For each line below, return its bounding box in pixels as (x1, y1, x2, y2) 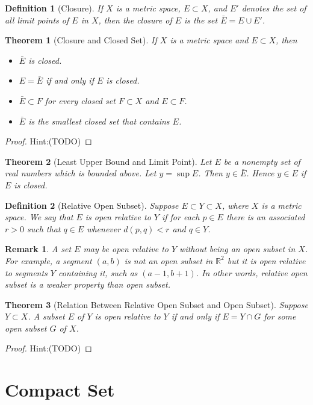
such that (26, 222, 61, 235)
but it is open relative (227, 254, 306, 267)
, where (222, 199, 249, 211)
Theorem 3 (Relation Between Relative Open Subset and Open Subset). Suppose (5, 298, 308, 311)
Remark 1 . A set (5, 243, 72, 255)
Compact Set (5, 377, 115, 402)
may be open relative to (83, 243, 169, 255)
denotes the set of (241, 2, 306, 14)
